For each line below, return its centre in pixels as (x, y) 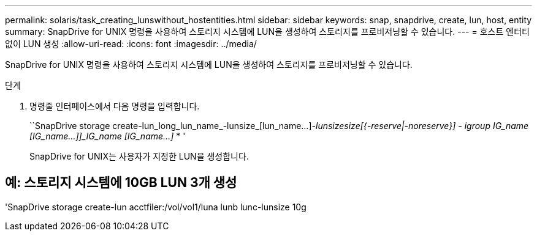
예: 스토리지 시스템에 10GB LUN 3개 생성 (121, 183)
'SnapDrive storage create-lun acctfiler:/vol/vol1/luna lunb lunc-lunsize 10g (156, 207)
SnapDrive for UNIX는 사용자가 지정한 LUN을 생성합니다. (139, 156)
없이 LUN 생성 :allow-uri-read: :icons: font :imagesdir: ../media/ (131, 44)
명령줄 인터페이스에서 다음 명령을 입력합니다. (115, 106)
